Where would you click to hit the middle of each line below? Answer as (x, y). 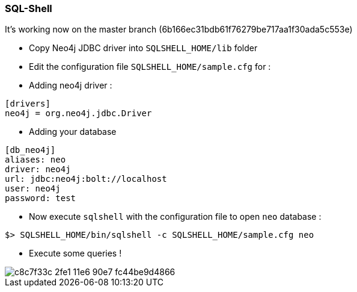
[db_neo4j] (30, 150)
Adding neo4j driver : (71, 85)
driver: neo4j (38, 169)
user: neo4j (33, 189)
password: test (41, 198)
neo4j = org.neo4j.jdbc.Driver (78, 113)
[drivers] (28, 104)
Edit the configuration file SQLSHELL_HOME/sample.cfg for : (150, 67)
